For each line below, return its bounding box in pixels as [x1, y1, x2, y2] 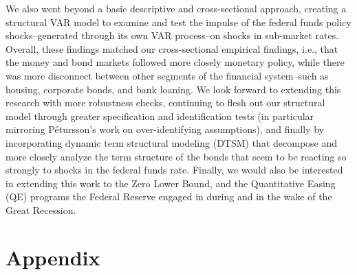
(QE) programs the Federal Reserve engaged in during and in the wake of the [6, 189, 332, 204]
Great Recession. [6, 202, 76, 217]
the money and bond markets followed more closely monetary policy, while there [6, 55, 345, 69]
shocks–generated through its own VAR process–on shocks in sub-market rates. [6, 28, 339, 43]
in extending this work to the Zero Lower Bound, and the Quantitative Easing [6, 176, 336, 190]
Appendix [6, 243, 100, 271]
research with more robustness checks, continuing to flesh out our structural [6, 95, 325, 110]
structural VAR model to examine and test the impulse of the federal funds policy [6, 14, 351, 29]
